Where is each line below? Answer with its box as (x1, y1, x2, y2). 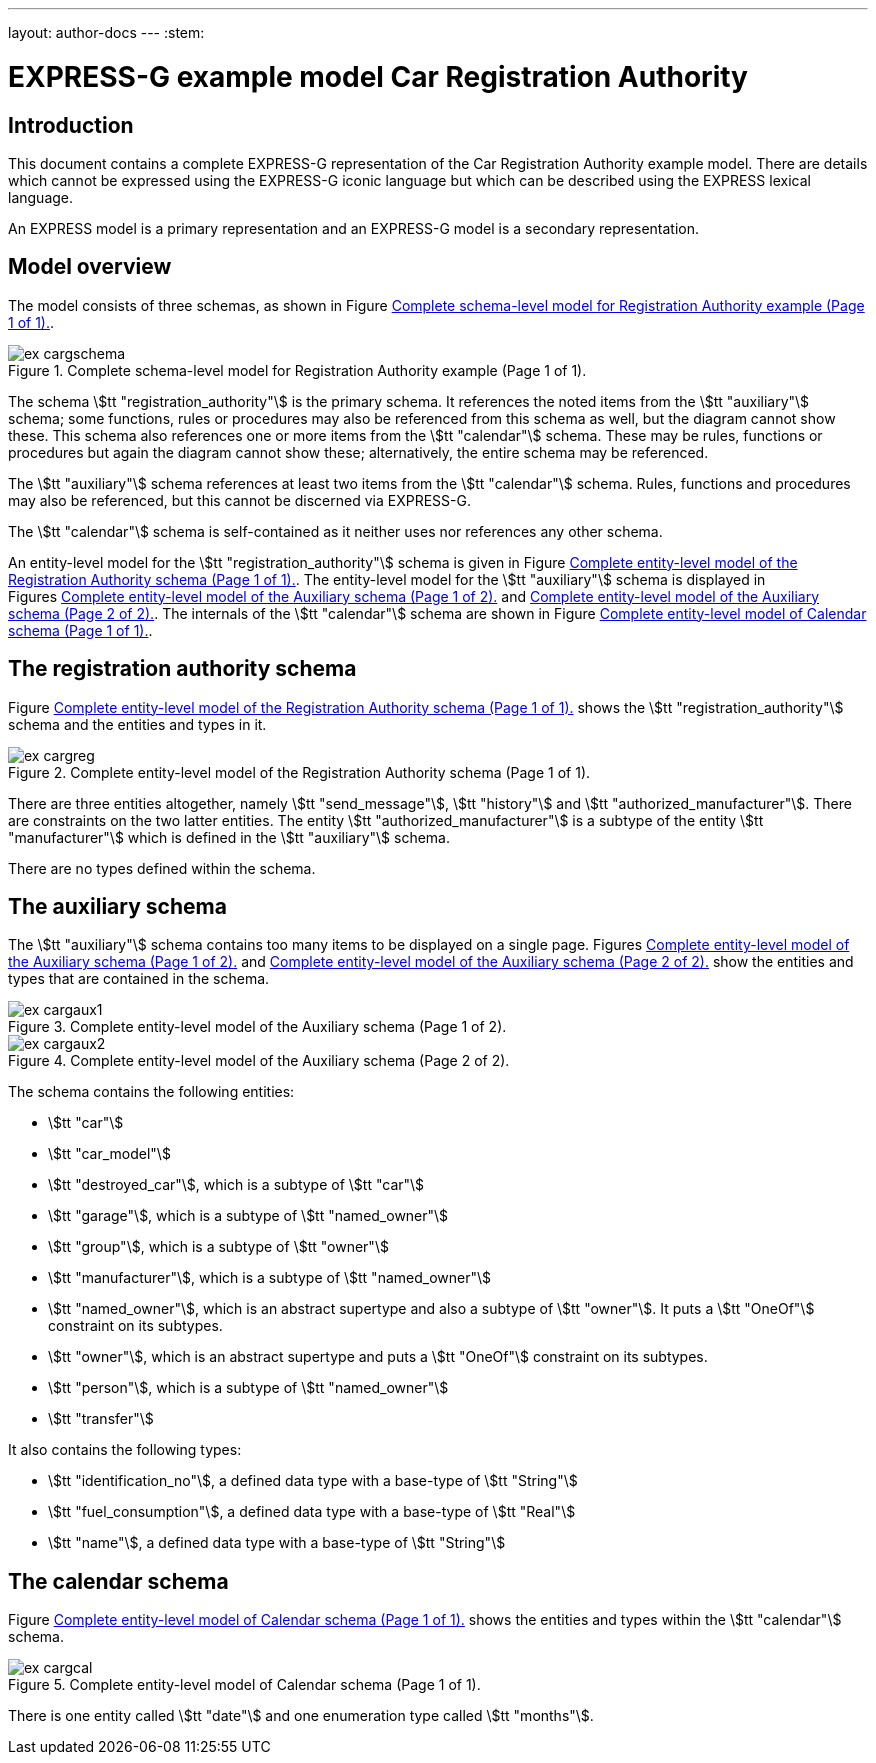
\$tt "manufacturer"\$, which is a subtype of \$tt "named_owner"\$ (48, 1269, 492, 1287)
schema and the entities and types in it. (8, 715, 267, 733)
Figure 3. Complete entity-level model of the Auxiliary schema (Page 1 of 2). (8, 1018, 507, 1036)
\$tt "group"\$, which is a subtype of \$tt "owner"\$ (48, 1238, 389, 1256)
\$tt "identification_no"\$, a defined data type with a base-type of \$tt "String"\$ (48, 1472, 578, 1490)
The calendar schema (8, 1568, 229, 1594)
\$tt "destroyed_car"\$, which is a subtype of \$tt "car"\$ (48, 1176, 425, 1194)
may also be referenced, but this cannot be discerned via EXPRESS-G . (8, 491, 471, 509)
